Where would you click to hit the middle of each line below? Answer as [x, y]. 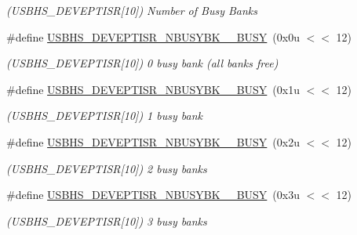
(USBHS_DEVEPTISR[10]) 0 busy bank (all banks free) [142, 63]
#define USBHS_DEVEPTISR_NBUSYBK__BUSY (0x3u [153, 195]
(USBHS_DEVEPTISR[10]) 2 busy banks [107, 168]
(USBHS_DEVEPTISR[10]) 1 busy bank [104, 116]
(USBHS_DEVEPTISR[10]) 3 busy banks [107, 221]
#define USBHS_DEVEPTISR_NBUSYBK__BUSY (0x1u [153, 89]
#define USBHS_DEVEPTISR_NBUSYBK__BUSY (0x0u [153, 36]
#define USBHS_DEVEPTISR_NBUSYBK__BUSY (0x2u [153, 141]
